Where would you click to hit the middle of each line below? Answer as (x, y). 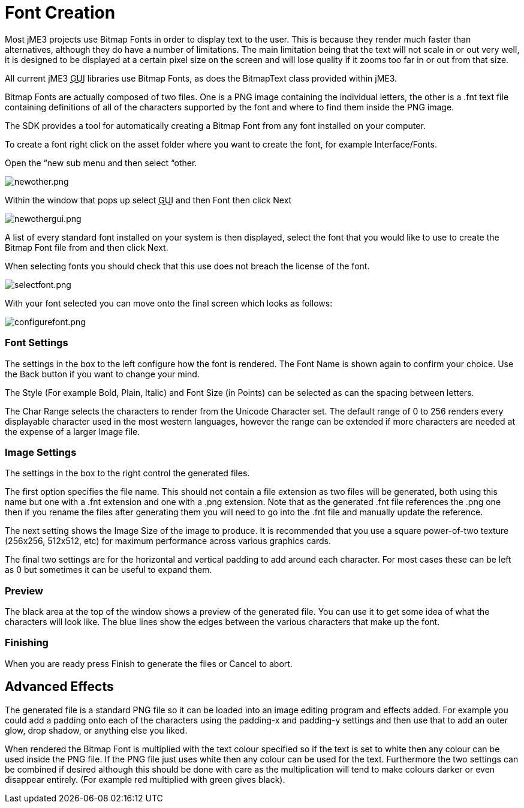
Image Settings (41, 452)
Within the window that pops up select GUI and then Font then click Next (148, 200)
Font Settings (37, 343)
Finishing (27, 643)
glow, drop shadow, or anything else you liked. (96, 730)
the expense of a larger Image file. (73, 431)
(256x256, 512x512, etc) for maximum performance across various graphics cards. (168, 541)
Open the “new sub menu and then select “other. (101, 163)
